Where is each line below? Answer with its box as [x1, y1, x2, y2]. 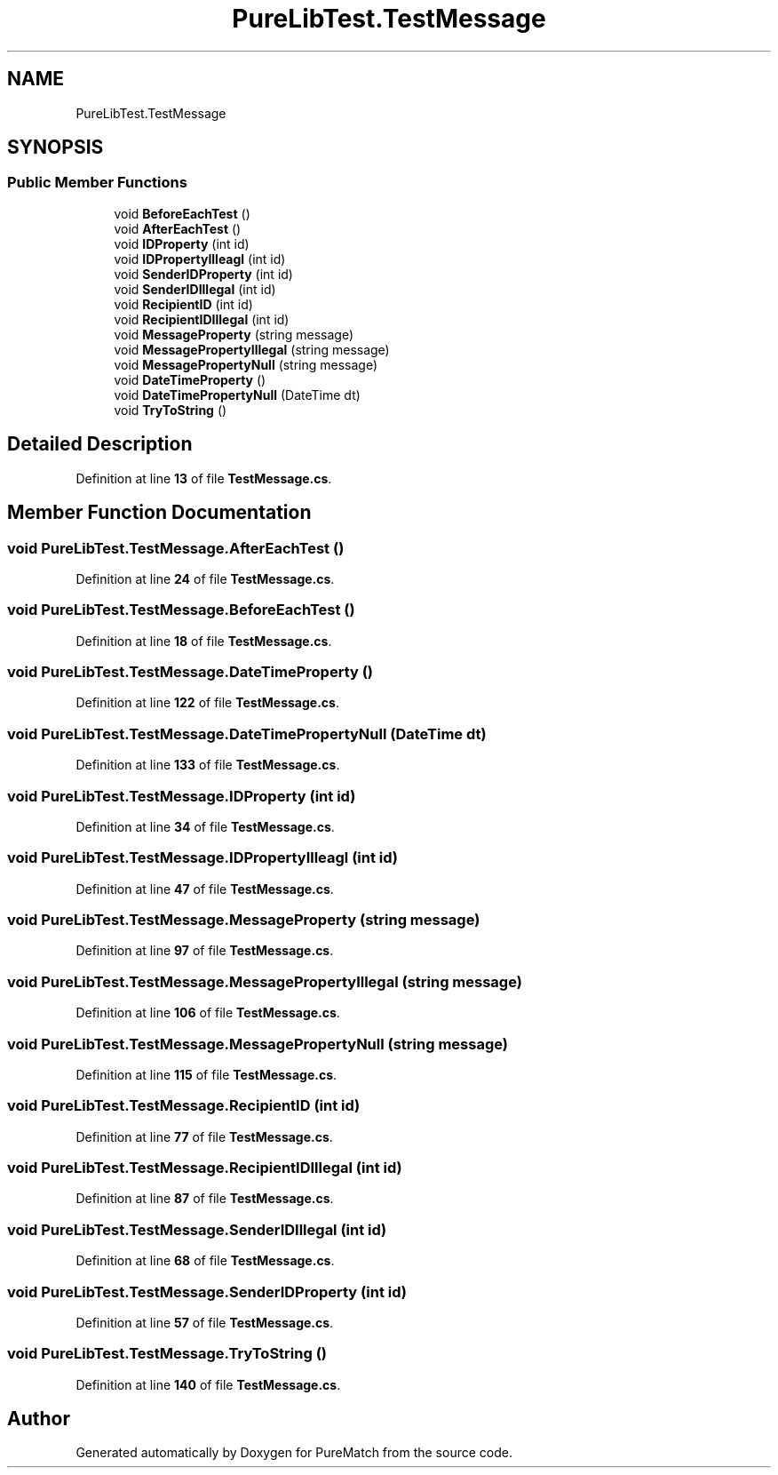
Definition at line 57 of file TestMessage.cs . [75, 1314, 334, 1330]
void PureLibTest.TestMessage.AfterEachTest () [7, 538, 345, 557]
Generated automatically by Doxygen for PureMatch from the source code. [75, 1445, 512, 1461]
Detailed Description [7, 433, 193, 456]
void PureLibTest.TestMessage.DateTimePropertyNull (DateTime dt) [7, 724, 487, 743]
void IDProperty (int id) [114, 235, 250, 251]
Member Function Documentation [7, 501, 312, 524]
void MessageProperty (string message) [114, 326, 354, 342]
